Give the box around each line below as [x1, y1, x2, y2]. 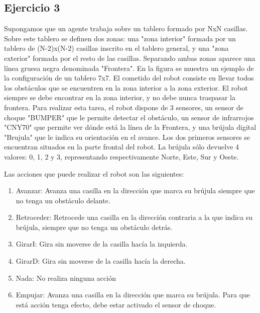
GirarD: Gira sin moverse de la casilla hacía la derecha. [16, 256, 186, 266]
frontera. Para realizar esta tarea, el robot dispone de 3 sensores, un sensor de [4, 102, 243, 112]
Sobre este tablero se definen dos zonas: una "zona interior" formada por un [4, 33, 236, 43]
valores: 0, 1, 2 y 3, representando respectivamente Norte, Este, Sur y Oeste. [4, 151, 239, 162]
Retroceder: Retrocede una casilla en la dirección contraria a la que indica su [16, 212, 253, 222]
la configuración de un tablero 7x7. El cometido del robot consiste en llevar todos [4, 72, 254, 83]
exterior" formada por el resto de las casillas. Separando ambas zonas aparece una [4, 52, 255, 63]
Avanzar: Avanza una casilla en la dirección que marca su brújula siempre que [16, 185, 255, 196]
